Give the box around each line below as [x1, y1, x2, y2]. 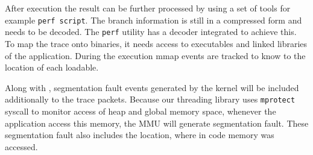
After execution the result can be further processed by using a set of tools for [5, 2, 291, 14]
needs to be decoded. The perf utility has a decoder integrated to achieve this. [5, 25, 297, 38]
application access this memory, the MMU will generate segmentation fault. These [5, 116, 309, 129]
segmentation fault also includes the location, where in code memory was [5, 128, 274, 141]
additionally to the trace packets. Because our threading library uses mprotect [5, 93, 296, 106]
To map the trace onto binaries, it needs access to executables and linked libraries [5, 37, 308, 49]
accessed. [5, 140, 38, 153]
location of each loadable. [5, 61, 99, 74]
